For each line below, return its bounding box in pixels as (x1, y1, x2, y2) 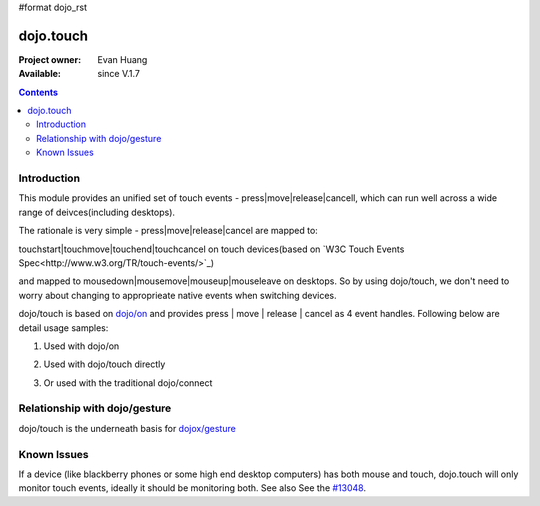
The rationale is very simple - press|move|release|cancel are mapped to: (18, 225, 319, 237)
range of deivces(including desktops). (18, 206, 175, 218)
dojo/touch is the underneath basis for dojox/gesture (18, 422, 237, 434)
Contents (18, 86, 59, 98)
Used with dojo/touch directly (43, 358, 166, 370)
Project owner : (18, 53, 82, 65)
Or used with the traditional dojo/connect (43, 376, 213, 389)
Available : (18, 68, 62, 80)
